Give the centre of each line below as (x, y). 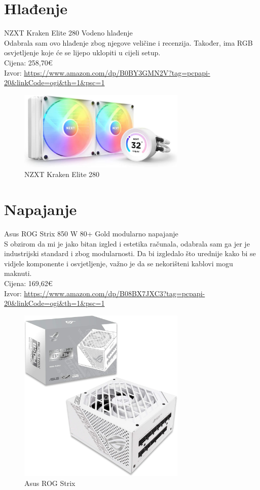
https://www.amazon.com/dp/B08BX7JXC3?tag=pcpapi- (115, 293)
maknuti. (18, 273)
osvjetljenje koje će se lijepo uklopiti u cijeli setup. (82, 52)
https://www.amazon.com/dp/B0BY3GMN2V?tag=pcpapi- (117, 72)
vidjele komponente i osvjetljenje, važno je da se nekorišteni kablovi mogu (119, 263)
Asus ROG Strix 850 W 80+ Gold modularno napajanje (91, 233)
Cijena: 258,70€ (28, 62)
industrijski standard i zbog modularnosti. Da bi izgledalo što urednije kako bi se (130, 253)
